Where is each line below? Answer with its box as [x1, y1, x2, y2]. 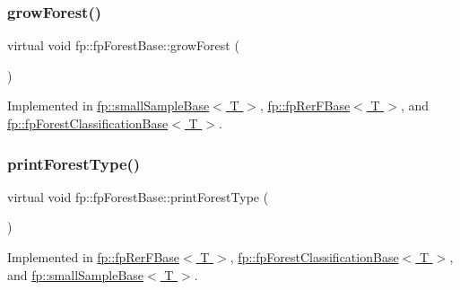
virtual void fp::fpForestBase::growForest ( [7, 36, 239, 55]
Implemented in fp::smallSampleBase [7, 96, 210, 115]
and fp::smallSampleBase [7, 265, 144, 284]
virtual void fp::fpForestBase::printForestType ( [7, 187, 269, 206]
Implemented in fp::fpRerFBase [7, 248, 180, 266]
